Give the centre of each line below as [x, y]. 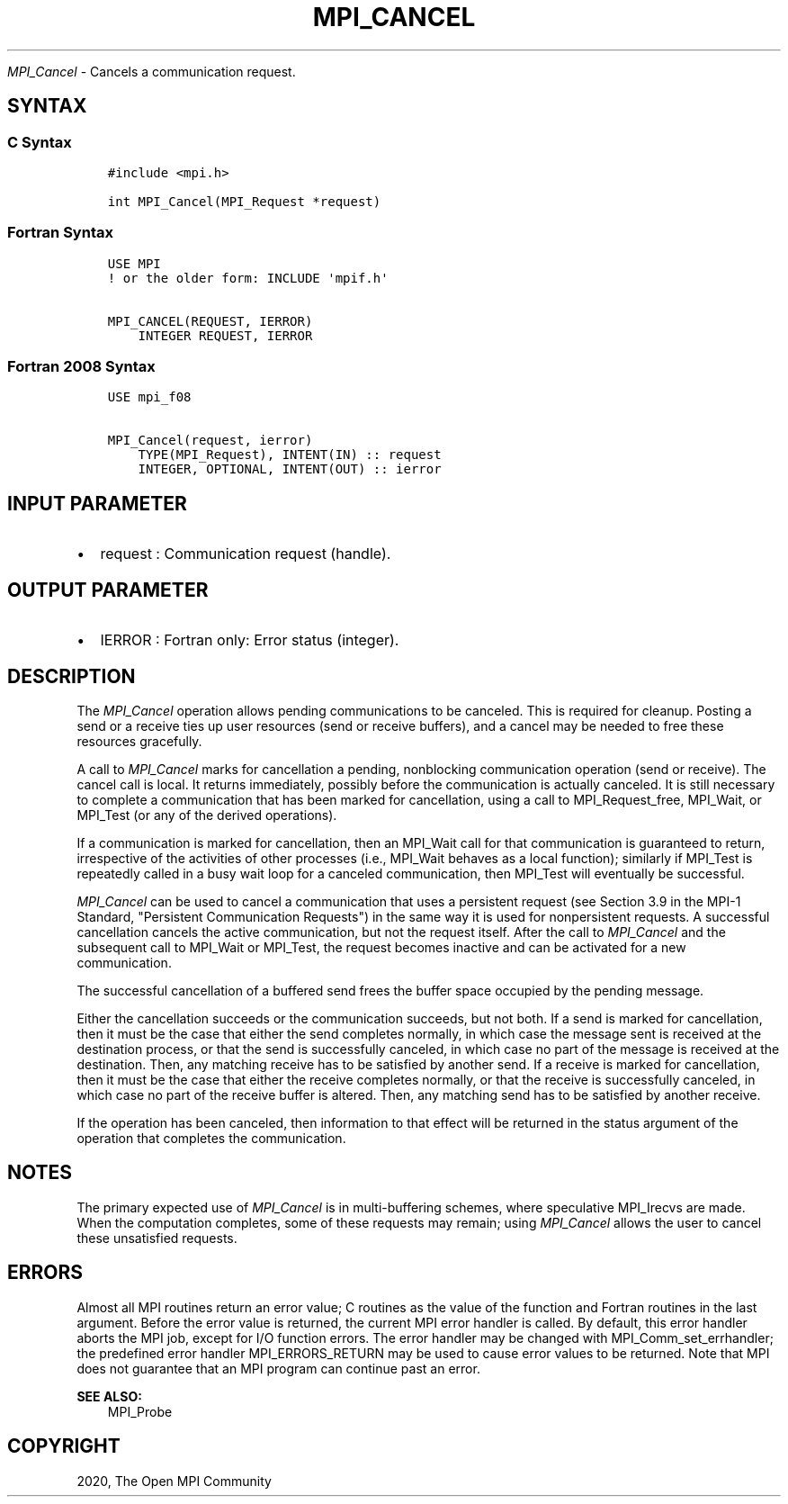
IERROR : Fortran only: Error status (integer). [250, 640]
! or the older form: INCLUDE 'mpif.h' [248, 278]
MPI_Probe [140, 1411]
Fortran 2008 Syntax [81, 367]
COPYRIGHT [64, 1446]
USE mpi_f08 [149, 397]
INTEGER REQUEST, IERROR [225, 335]
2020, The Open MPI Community [174, 1481]
